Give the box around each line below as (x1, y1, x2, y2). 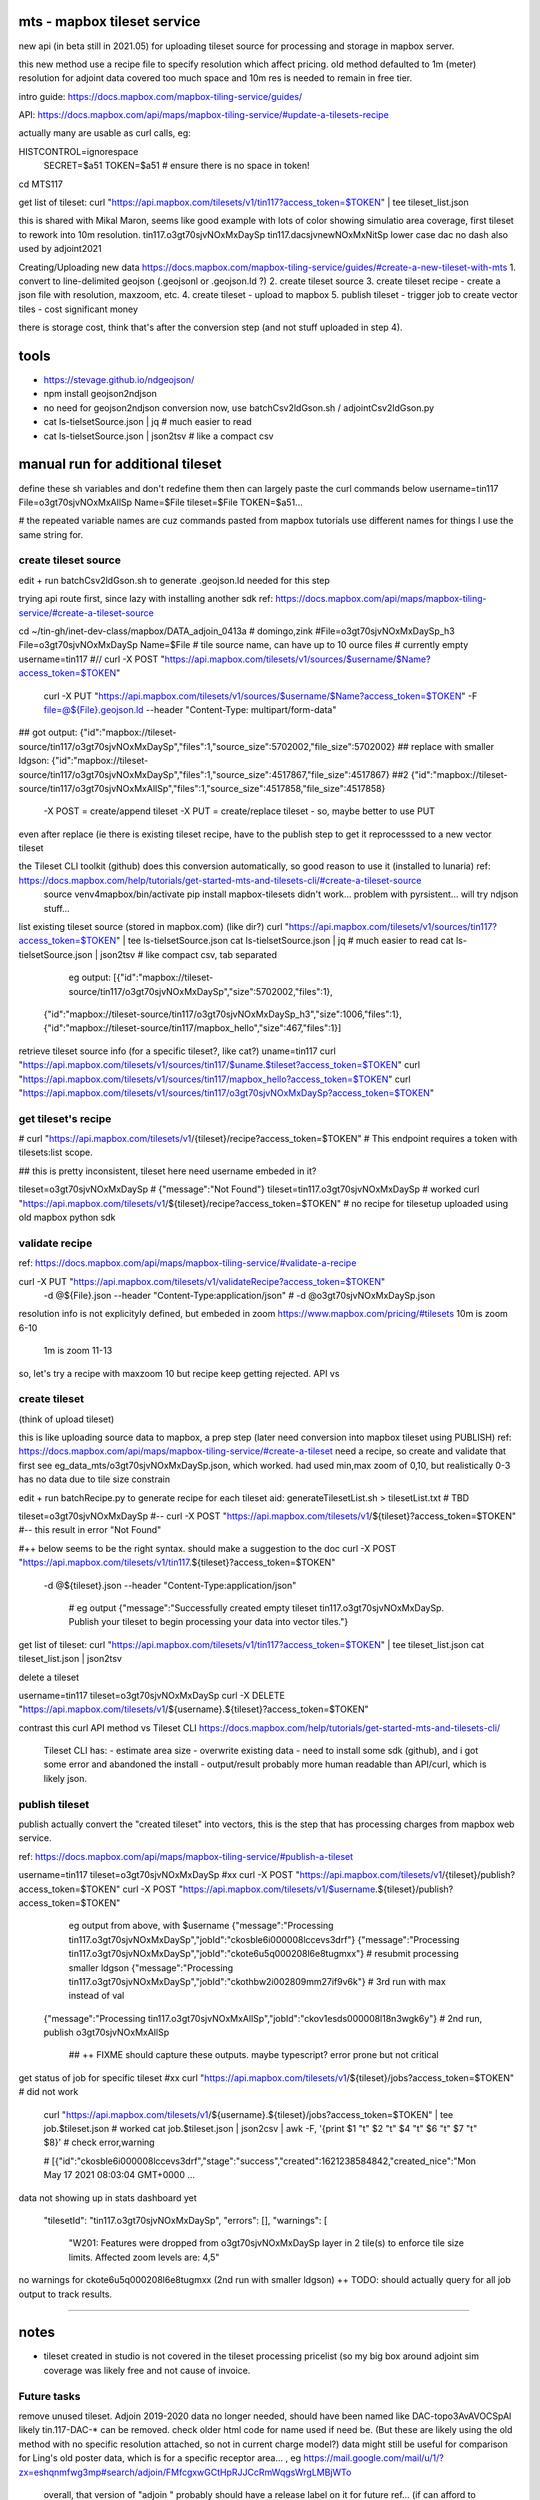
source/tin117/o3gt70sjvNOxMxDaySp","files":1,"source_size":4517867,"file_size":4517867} (18, 768, 390, 780)
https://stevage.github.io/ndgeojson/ (43, 374, 195, 386)
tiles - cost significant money (18, 303, 139, 315)
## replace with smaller (397, 740, 495, 752)
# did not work (18, 2086, 79, 2098)
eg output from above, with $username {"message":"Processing (68, 1920, 334, 1932)
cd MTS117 (18, 178, 64, 190)
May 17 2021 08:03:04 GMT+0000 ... (43, 2169, 195, 2181)
